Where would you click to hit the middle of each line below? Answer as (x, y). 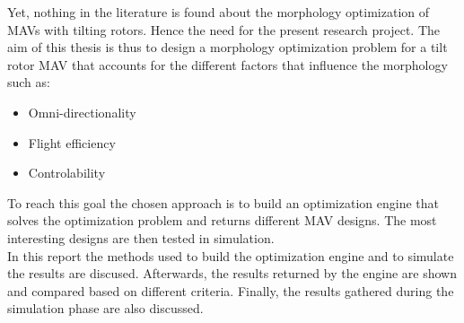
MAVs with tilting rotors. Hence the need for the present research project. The (224, 29)
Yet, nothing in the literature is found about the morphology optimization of (219, 12)
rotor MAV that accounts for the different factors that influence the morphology (228, 64)
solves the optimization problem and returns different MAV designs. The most (222, 220)
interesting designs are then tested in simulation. (141, 237)
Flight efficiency (72, 142)
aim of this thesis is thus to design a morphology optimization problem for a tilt (228, 47)
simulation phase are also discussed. (105, 308)
